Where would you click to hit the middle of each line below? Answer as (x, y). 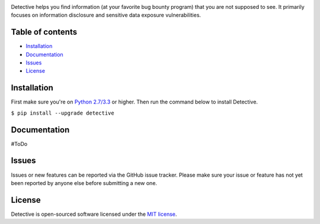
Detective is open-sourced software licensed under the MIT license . (94, 214)
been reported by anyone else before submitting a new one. (84, 183)
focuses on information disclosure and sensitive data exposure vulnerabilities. (106, 15)
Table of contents (44, 32)
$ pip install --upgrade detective (63, 113)
